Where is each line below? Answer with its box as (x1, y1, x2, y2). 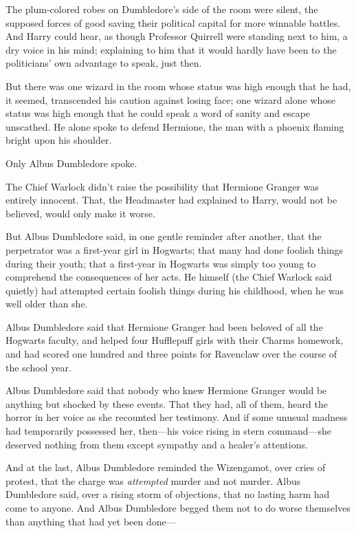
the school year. (5, 360, 71, 374)
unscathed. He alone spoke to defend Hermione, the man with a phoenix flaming (5, 119, 344, 133)
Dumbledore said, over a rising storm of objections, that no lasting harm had (5, 487, 330, 501)
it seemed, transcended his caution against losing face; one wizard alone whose (5, 92, 336, 107)
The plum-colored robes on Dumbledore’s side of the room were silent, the (5, 2, 318, 16)
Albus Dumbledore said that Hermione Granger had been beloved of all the (5, 319, 323, 334)
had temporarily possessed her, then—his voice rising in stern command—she (5, 424, 332, 438)
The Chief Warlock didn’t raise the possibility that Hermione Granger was (5, 179, 320, 193)
